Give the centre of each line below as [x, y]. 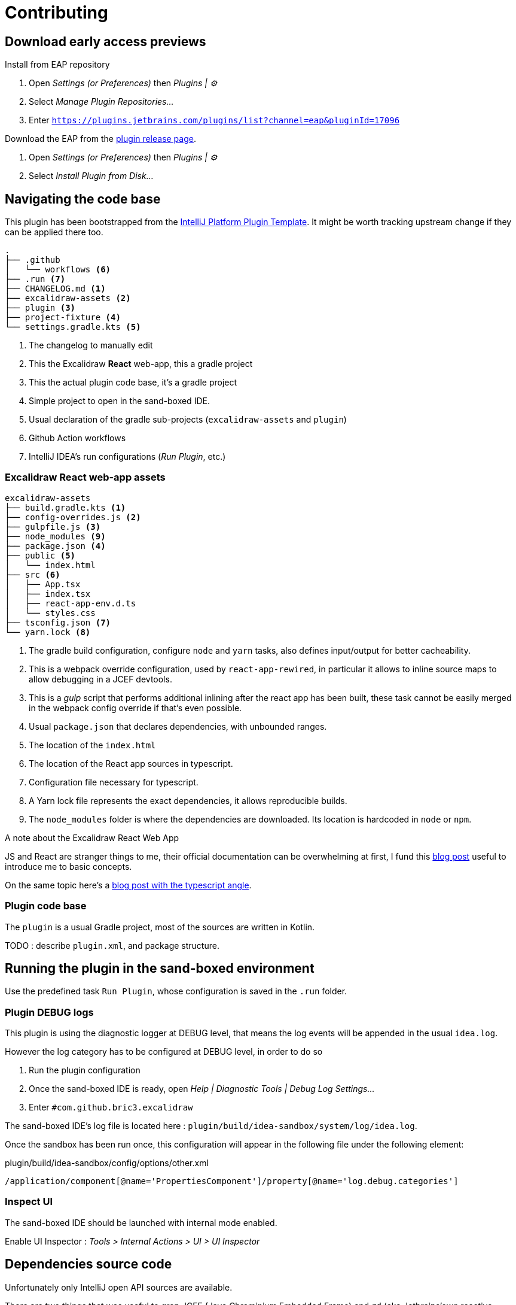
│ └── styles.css [50, 613]
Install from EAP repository [57, 65]
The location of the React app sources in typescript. [131, 763]
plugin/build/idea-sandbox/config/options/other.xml [107, 1163]
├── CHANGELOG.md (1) [55, 289]
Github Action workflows [77, 438]
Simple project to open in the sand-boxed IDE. [119, 401]
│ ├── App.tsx [43, 584]
